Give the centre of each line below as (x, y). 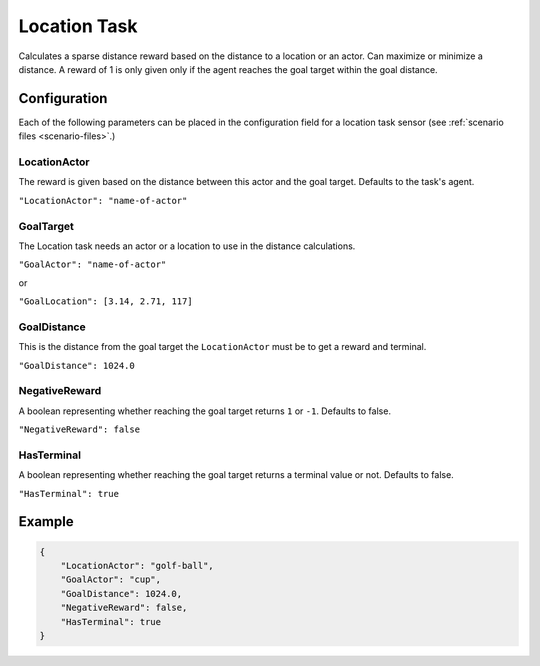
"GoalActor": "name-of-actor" (92, 264)
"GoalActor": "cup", (111, 579)
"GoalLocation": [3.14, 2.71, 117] (106, 301)
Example (46, 521)
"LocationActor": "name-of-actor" (103, 200)
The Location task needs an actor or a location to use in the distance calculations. (187, 246)
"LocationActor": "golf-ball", (137, 566)
